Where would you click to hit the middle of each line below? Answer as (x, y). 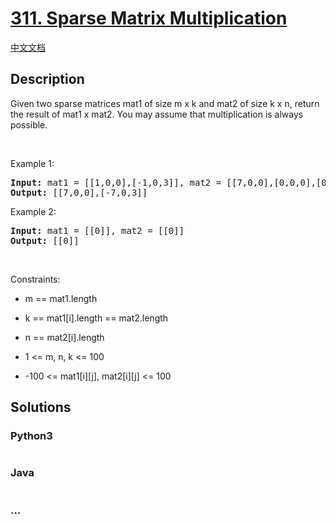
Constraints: (35, 279)
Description (47, 79)
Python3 (31, 436)
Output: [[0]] (45, 240)
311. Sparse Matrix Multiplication (149, 18)
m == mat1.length (61, 298)
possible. (29, 124)
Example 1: (32, 163)
